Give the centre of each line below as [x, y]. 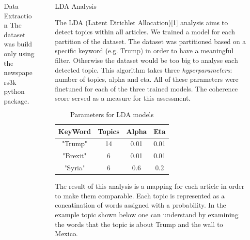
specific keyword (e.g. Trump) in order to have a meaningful [144, 51]
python [14, 91]
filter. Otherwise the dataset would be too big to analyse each [147, 60]
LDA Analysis [76, 6]
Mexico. [66, 233]
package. [17, 100]
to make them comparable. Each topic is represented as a [140, 195]
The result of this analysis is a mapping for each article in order [150, 186]
